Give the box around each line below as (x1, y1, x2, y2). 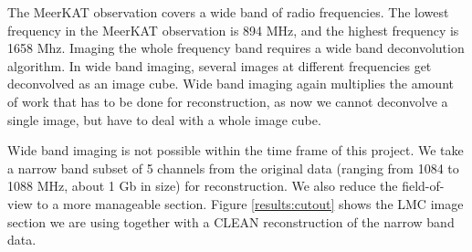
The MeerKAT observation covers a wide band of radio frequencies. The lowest (7, 3, 449, 21)
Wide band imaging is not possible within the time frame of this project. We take (7, 141, 464, 160)
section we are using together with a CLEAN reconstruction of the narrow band (7, 212, 455, 231)
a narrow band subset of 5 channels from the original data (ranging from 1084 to (7, 158, 459, 177)
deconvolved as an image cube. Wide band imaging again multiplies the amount (7, 74, 454, 93)
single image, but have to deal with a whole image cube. (7, 110, 321, 129)
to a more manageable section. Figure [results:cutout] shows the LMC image (37, 194, 464, 213)
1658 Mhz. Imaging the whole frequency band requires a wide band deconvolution (7, 38, 465, 58)
